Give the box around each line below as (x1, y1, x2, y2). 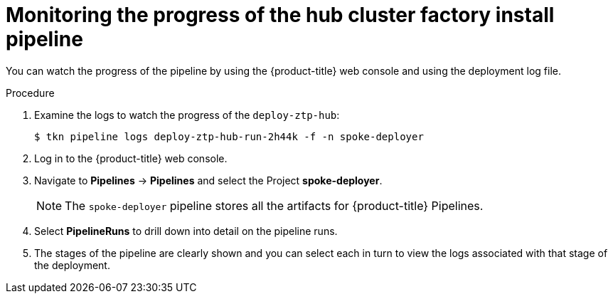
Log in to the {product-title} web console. (34, 152, 228, 164)
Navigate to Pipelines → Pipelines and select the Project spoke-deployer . (34, 174, 383, 187)
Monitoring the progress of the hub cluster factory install (6, 3, 555, 27)
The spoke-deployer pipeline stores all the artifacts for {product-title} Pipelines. (65, 198, 484, 213)
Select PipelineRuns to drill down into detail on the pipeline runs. (34, 224, 338, 237)
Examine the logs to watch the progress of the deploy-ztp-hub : (34, 108, 340, 121)
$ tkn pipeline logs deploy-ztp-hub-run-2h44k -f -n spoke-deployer (34, 130, 424, 142)
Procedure (6, 86, 55, 99)
